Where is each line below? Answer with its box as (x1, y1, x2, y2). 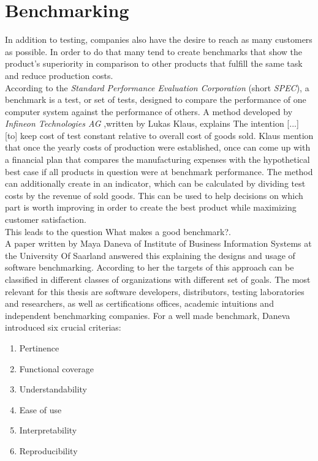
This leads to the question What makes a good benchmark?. (5, 225, 231, 238)
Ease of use (19, 403, 62, 416)
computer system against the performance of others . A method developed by (5, 105, 293, 118)
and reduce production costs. (5, 69, 113, 81)
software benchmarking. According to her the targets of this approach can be (5, 261, 294, 274)
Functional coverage (19, 362, 94, 375)
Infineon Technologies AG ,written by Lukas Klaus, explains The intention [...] (5, 117, 299, 130)
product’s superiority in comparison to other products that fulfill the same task (5, 57, 303, 70)
